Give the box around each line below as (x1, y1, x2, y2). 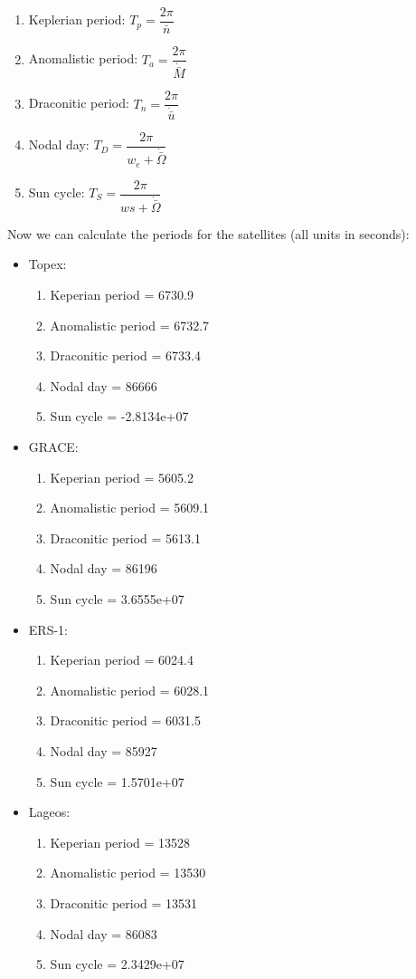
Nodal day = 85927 (50, 741, 157, 760)
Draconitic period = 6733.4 (50, 346, 201, 365)
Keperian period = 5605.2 (50, 467, 194, 486)
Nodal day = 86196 (50, 559, 157, 578)
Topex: (28, 254, 67, 274)
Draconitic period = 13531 (50, 893, 198, 912)
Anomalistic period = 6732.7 (50, 315, 210, 334)
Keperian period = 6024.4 (50, 650, 194, 669)
